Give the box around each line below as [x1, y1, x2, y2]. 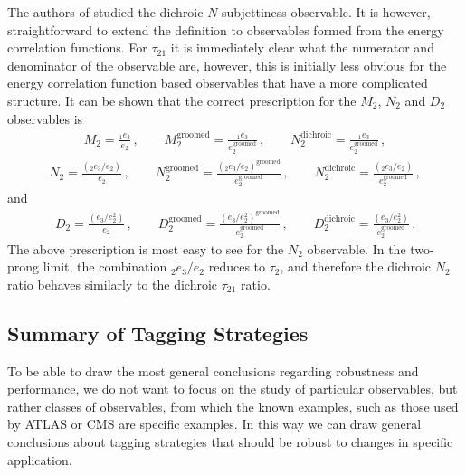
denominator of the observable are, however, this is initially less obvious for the [7, 55, 447, 74]
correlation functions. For [7, 38, 147, 57]
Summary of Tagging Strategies [7, 318, 309, 347]
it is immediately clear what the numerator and [170, 38, 434, 57]
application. [7, 450, 72, 469]
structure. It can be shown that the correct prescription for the [7, 90, 357, 109]
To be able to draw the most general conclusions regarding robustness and [7, 361, 419, 380]
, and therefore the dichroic [280, 257, 432, 276]
